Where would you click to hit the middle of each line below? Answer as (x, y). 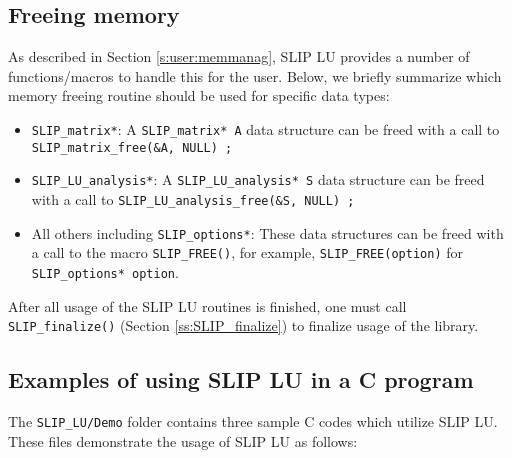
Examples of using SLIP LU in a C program (241, 379)
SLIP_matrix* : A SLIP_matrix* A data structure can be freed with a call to (265, 128)
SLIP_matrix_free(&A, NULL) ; (132, 147)
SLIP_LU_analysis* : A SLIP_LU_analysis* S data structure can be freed (258, 179)
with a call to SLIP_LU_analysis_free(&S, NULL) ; (193, 198)
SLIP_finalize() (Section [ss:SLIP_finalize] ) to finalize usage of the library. (243, 325)
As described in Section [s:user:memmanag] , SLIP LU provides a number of (239, 56)
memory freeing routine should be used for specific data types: (199, 95)
